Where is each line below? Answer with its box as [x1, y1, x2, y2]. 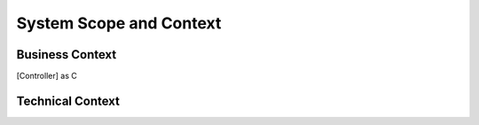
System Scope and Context [16, 13, 222, 33]
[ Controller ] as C [16, 71, 77, 82]
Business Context [16, 47, 117, 62]
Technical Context [16, 93, 120, 108]
